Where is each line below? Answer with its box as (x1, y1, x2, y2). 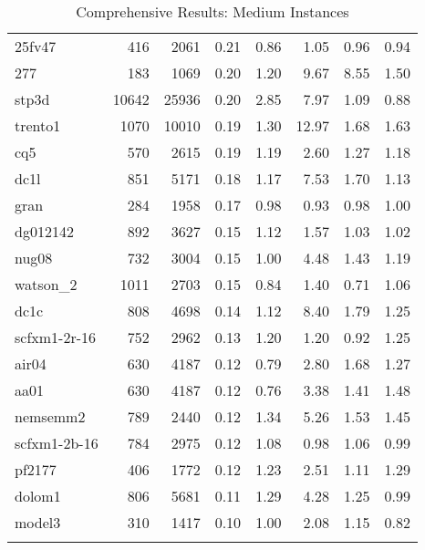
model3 (15, 512, 61, 533)
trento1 (15, 115, 61, 136)
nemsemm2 (15, 406, 86, 427)
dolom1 (15, 485, 61, 506)
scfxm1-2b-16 (15, 432, 98, 453)
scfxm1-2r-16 (15, 327, 97, 348)
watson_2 (15, 274, 78, 295)
